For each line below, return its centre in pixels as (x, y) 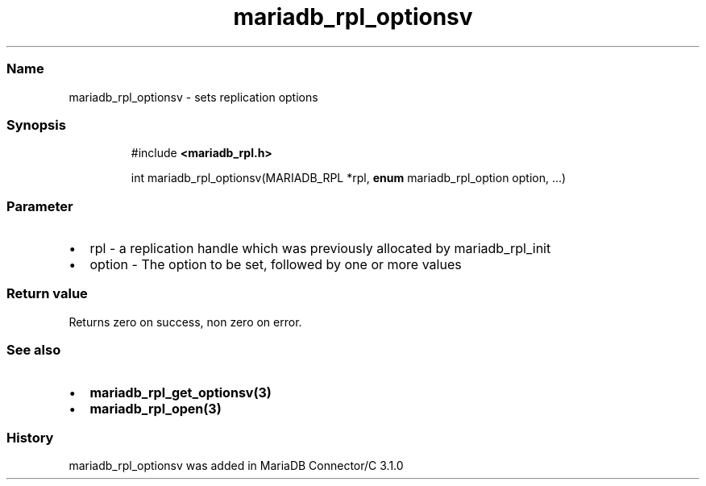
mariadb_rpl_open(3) (156, 408)
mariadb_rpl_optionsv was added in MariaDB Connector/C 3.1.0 (236, 466)
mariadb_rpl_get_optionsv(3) (181, 392)
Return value (47, 294)
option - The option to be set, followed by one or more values (276, 264)
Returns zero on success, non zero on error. (185, 322)
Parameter (40, 206)
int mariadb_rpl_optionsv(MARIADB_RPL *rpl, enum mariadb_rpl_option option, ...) (349, 178)
